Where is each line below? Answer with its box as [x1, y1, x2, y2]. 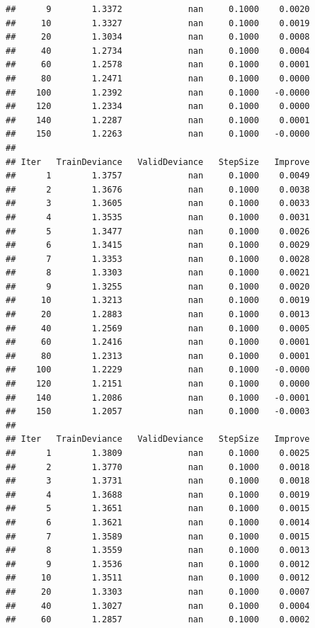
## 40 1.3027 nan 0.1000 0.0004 [6, 600, 310, 611]
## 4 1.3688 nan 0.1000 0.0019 [6, 489, 310, 500]
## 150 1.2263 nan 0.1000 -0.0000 [6, 129, 310, 139]
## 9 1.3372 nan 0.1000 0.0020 [6, 4, 310, 14]
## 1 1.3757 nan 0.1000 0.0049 [6, 171, 310, 181]
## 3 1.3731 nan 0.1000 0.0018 [6, 476, 310, 486]
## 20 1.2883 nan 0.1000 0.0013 [6, 309, 310, 320]
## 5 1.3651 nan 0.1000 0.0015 [6, 503, 310, 514]
